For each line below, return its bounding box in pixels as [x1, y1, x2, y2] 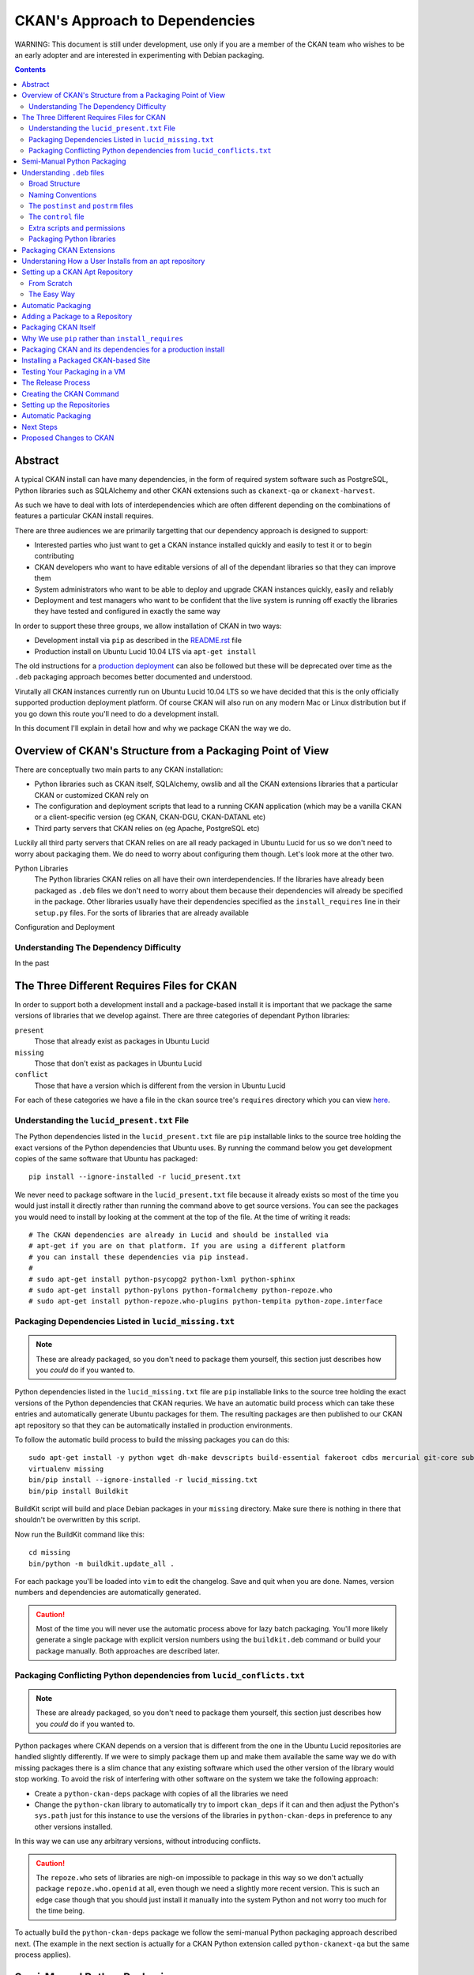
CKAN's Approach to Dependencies [14, 12, 256, 29]
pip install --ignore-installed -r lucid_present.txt [28, 1172, 241, 1181]
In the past [14, 958, 50, 968]
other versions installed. [34, 1822, 113, 1831]
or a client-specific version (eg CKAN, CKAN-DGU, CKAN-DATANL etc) [34, 812, 266, 822]
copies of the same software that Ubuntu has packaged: [14, 1154, 198, 1164]
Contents [14, 65, 47, 74]
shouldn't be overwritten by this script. [14, 1515, 141, 1525]
